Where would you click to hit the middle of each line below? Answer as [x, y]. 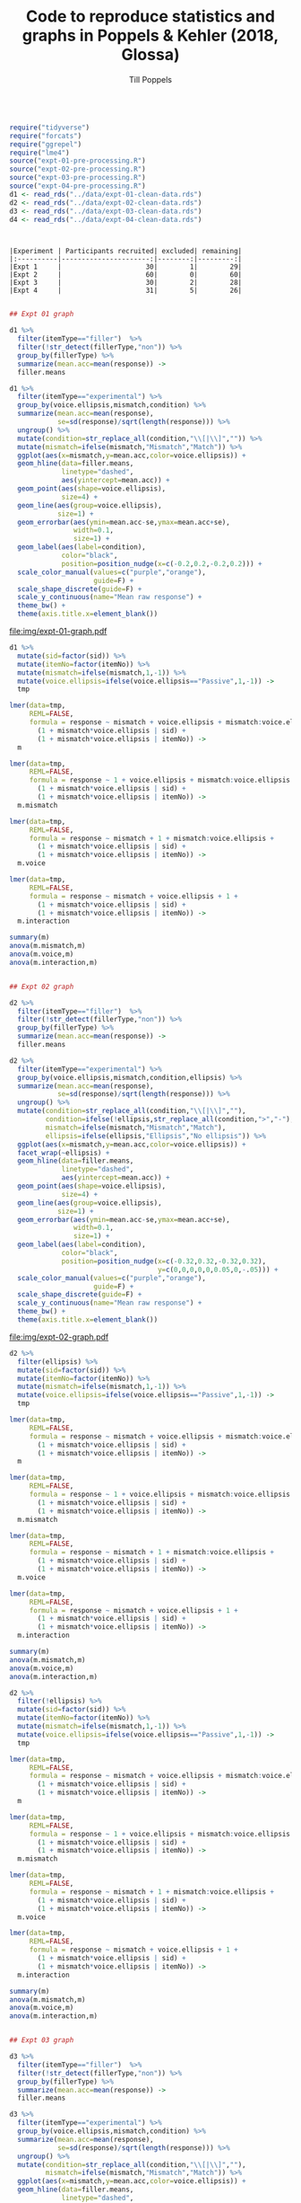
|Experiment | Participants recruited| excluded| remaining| [126, 252]
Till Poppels [150, 79]
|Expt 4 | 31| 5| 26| [126, 291]
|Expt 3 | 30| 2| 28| [126, 283]
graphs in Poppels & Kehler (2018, [150, 35]
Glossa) [150, 55]
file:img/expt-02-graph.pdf [59, 1337]
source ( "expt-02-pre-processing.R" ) [77, 169]
